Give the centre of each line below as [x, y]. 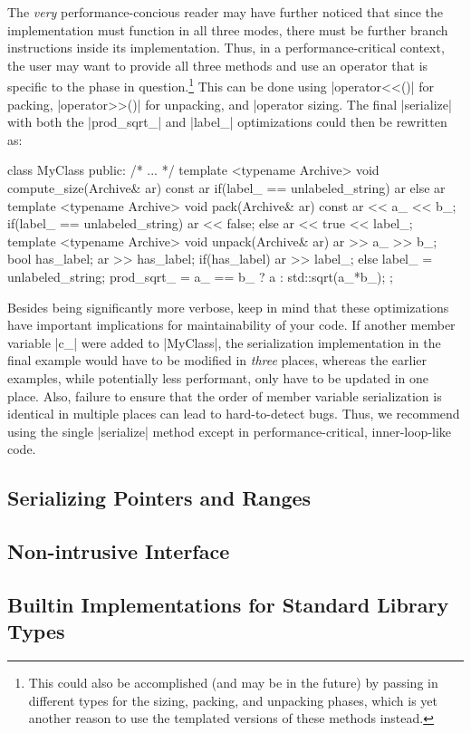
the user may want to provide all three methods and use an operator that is [218, 65]
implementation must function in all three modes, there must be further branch [228, 29]
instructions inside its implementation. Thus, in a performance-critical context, [226, 48]
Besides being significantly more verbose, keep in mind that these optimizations [228, 307]
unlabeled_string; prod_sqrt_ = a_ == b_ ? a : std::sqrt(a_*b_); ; [200, 276]
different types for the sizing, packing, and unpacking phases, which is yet [233, 700]
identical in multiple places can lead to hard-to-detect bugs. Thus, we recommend [234, 414]
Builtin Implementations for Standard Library [228, 604]
